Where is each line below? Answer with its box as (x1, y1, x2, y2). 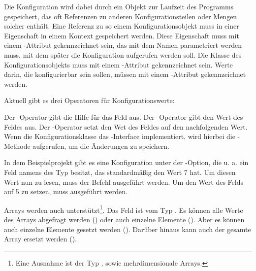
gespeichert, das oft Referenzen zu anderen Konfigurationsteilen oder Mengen (4, 11, 237, 21)
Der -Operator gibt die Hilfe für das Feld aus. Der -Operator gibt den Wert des (4, 111, 243, 122)
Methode (4, 140, 31, 151)
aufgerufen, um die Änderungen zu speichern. (32, 140, 169, 151)
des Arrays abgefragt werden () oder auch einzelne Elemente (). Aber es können (4, 214, 245, 224)
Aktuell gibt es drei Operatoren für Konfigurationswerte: (4, 95, 175, 105)
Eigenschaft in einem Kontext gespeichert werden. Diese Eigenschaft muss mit (4, 30, 239, 40)
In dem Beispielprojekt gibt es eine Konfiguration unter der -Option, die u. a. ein (4, 157, 249, 168)
